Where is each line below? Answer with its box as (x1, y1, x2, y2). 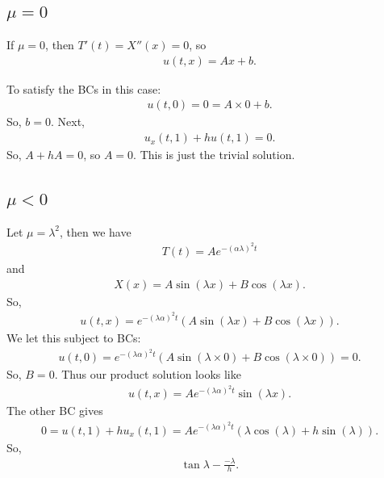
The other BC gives (6, 402, 103, 419)
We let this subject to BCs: (6, 329, 141, 346)
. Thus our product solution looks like (54, 366, 241, 383)
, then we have (60, 223, 131, 240)
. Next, (51, 113, 86, 130)
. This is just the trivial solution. (133, 146, 295, 163)
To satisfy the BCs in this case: (6, 80, 161, 97)
